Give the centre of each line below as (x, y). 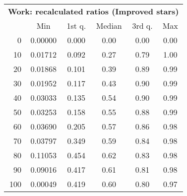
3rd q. (142, 26)
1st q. (76, 26)
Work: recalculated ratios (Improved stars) (93, 11)
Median (109, 26)
